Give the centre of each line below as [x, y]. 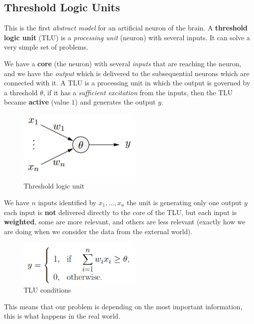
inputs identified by [67, 202]
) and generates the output [115, 102]
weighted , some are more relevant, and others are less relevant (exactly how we [125, 222]
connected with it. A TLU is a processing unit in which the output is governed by [127, 83]
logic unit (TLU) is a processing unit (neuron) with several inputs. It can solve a [127, 37]
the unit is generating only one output [184, 202]
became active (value [37, 102]
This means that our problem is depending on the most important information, [123, 306]
